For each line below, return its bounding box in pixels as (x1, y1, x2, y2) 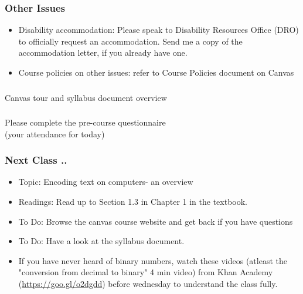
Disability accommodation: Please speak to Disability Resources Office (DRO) (18, 23, 299, 36)
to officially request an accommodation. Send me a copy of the (18, 35, 243, 47)
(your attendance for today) (5, 127, 105, 140)
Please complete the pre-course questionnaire (5, 116, 166, 129)
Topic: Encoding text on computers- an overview (18, 175, 193, 188)
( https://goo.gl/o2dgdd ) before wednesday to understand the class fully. (18, 278, 278, 289)
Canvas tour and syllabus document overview (5, 91, 167, 103)
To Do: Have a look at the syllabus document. (18, 235, 185, 247)
